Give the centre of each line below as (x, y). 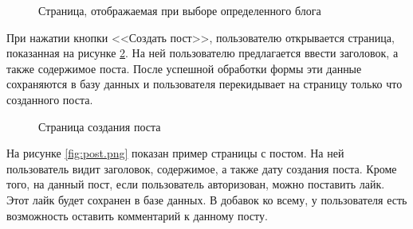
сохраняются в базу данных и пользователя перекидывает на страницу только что (205, 84)
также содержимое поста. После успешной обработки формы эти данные (184, 68)
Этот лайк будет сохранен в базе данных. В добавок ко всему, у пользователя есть (207, 199)
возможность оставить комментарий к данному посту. (137, 215)
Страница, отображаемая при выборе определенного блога (180, 10)
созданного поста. (50, 99)
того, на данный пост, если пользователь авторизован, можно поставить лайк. (196, 184)
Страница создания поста (100, 126)
